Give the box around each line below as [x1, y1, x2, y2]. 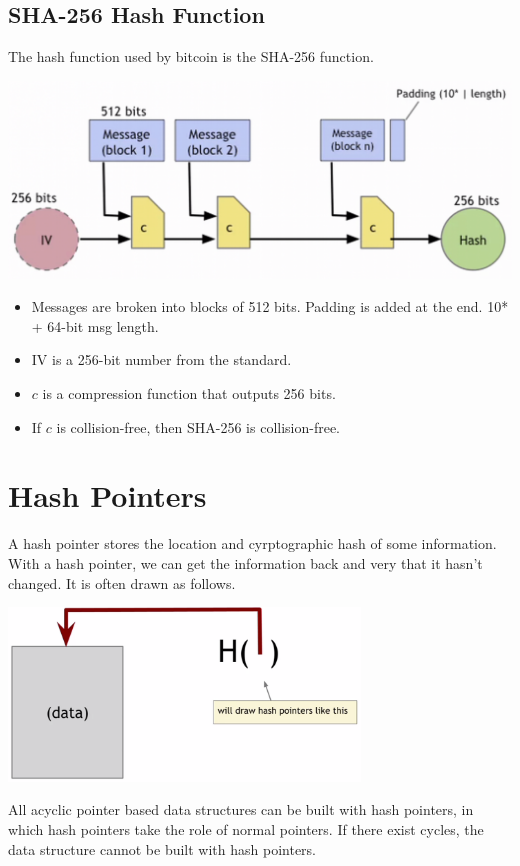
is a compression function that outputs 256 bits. [42, 383, 336, 404]
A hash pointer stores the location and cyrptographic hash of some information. [8, 533, 497, 554]
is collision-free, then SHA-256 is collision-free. [56, 416, 341, 437]
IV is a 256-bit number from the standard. [31, 349, 292, 370]
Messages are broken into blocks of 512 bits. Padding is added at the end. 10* [31, 296, 509, 317]
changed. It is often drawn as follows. [8, 572, 236, 593]
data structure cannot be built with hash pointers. [8, 838, 316, 859]
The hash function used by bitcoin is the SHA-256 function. [8, 46, 374, 67]
